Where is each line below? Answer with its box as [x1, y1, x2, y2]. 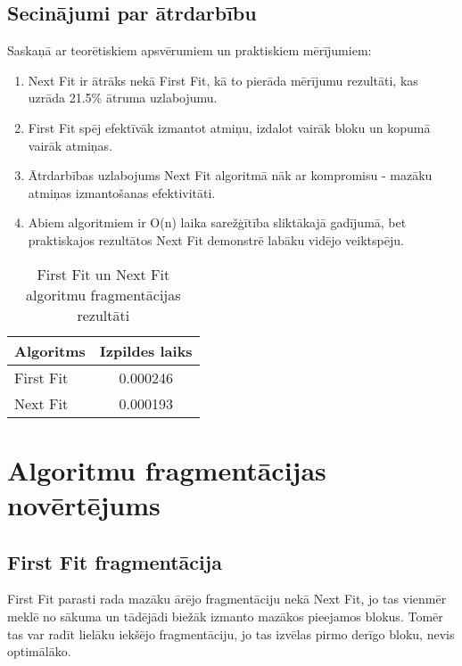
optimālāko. [7, 642, 71, 661]
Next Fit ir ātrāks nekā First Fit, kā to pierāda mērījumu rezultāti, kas [28, 70, 418, 89]
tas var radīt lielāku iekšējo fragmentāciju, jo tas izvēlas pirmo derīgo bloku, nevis [7, 624, 455, 643]
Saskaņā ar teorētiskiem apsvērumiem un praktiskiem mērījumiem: [7, 41, 372, 60]
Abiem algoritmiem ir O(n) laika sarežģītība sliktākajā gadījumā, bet [28, 213, 407, 232]
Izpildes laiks [99, 340, 193, 361]
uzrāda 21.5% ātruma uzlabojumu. [28, 88, 218, 107]
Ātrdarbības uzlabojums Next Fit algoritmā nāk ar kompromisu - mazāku [28, 166, 433, 185]
